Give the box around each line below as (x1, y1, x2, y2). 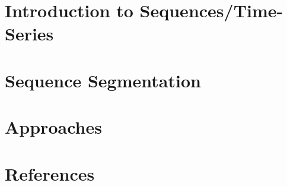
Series (5, 21, 54, 46)
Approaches (5, 115, 102, 139)
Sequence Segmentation (5, 68, 201, 92)
